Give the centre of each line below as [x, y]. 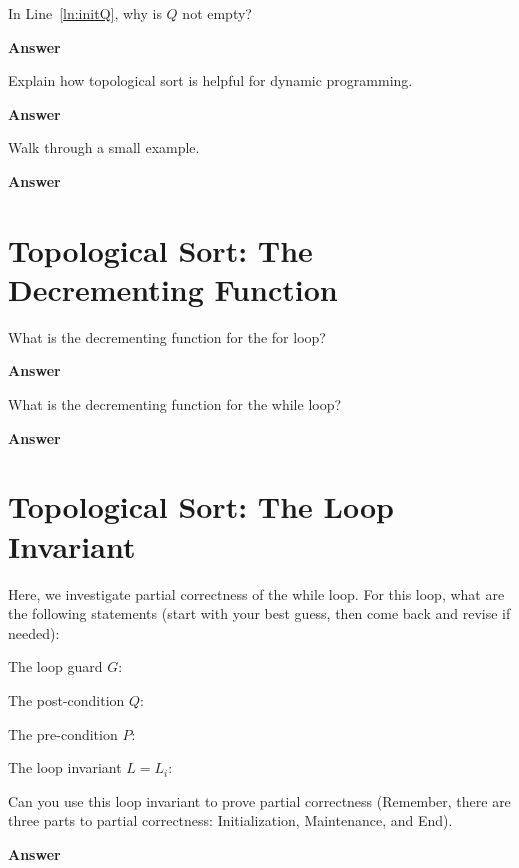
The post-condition [66, 699]
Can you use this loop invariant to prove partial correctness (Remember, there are [259, 800]
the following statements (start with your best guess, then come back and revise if [259, 613]
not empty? [217, 13]
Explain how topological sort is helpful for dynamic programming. [210, 80]
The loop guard [55, 666]
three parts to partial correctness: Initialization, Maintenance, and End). [230, 820]
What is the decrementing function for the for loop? [167, 336]
